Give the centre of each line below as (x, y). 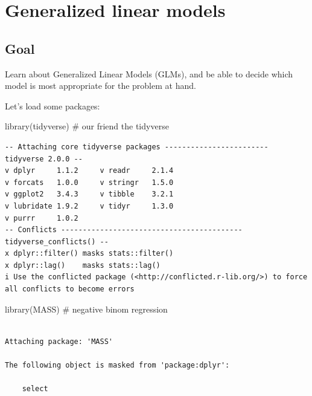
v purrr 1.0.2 (42, 218)
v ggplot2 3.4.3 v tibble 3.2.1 (89, 194)
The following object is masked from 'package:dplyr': (117, 365)
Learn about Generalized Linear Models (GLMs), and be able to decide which (149, 73)
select (35, 389)
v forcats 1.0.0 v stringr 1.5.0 (89, 182)
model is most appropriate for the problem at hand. (100, 86)
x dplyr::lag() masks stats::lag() (83, 265)
